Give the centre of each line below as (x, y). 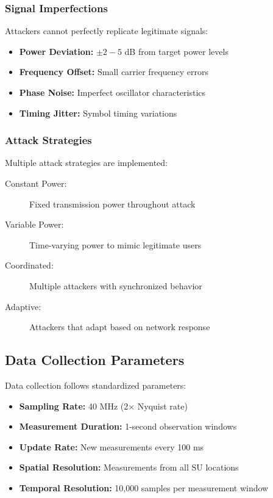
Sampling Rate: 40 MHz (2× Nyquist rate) (103, 406)
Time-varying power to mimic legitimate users (115, 244)
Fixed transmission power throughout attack (112, 204)
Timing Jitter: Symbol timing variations (98, 113)
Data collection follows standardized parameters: (96, 385)
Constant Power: (36, 183)
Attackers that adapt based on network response (120, 327)
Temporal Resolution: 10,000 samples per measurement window (144, 487)
